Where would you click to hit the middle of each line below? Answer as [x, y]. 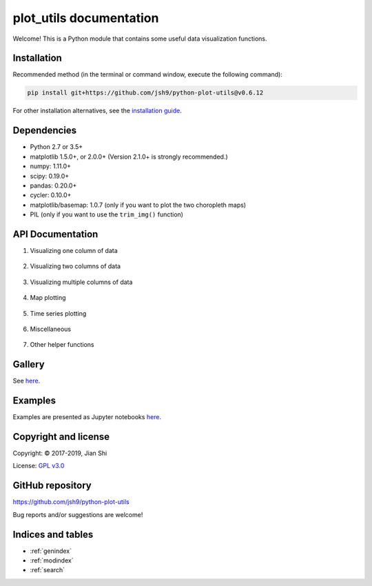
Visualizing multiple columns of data [81, 282]
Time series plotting [58, 313]
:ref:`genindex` [51, 551]
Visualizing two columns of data [75, 266]
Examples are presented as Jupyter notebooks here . [87, 417]
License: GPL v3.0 [39, 466]
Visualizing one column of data [74, 250]
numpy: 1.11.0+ [51, 166]
